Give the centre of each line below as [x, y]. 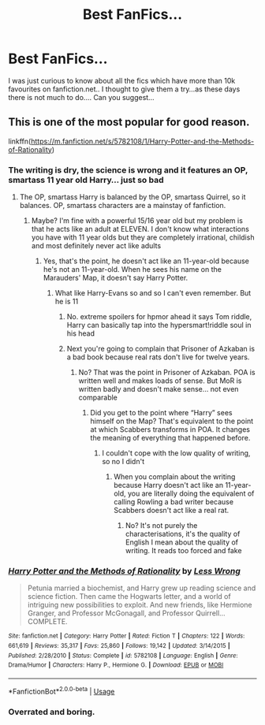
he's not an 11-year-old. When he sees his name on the [132, 270]
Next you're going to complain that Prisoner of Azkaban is [160, 349]
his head [80, 333]
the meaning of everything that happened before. [170, 438]
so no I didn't [123, 462]
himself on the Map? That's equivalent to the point [172, 421]
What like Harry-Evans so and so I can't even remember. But [153, 293]
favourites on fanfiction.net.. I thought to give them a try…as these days [124, 89]
